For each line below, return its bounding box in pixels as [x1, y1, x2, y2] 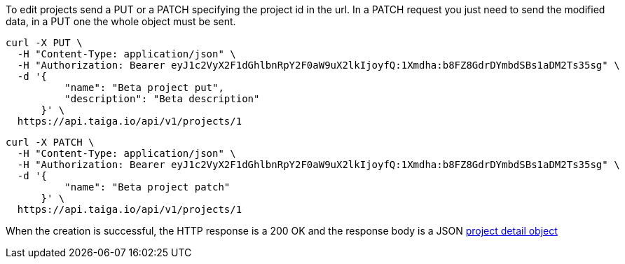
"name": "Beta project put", [64, 82, 224, 93]
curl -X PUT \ [6, 37, 83, 48]
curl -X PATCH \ [6, 137, 95, 148]
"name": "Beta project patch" [64, 181, 231, 193]
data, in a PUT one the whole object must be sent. [6, 15, 236, 27]
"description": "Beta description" [64, 93, 260, 104]
